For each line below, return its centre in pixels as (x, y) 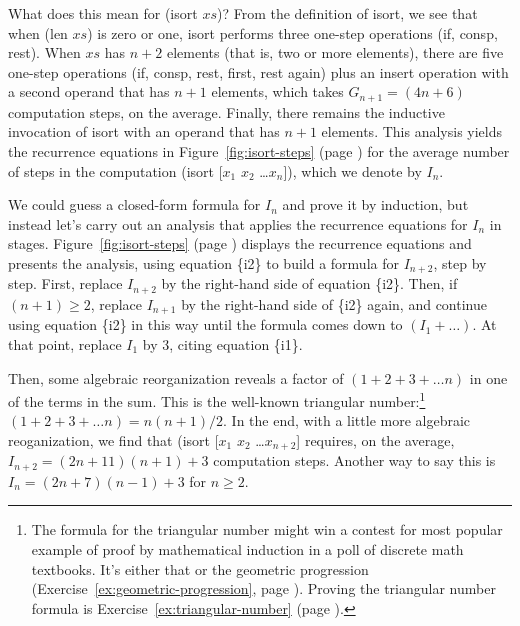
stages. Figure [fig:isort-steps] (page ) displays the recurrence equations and (240, 243)
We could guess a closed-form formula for (134, 204)
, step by (460, 262)
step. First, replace (65, 283)
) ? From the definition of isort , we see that (347, 13)
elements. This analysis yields (412, 131)
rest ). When (44, 52)
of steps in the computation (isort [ (115, 170)
